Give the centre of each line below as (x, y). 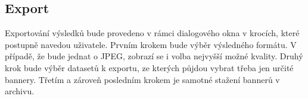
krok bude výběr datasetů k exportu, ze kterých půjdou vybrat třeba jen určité (149, 67)
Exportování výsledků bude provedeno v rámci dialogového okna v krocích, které (152, 33)
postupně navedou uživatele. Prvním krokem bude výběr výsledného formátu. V (151, 44)
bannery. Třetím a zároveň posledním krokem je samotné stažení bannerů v (142, 79)
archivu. (20, 91)
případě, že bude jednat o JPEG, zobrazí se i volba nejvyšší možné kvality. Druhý (154, 56)
